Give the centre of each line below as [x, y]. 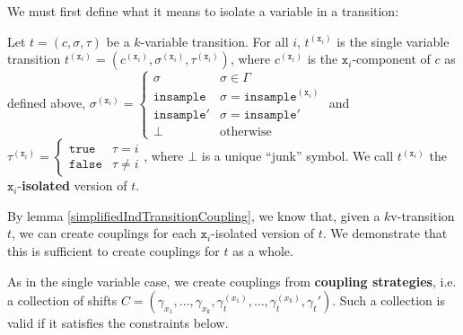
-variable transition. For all [214, 41]
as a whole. [263, 251]
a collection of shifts [62, 300]
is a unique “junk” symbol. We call [297, 156]
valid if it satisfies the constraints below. [118, 323]
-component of [391, 59]
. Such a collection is [389, 300]
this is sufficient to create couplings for [114, 251]
